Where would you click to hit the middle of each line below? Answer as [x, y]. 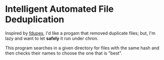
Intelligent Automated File [59, 9]
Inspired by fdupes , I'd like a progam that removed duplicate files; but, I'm [81, 33]
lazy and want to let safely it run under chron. [52, 38]
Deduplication [35, 19]
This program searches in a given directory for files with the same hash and [82, 48]
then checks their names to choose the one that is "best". [64, 53]
